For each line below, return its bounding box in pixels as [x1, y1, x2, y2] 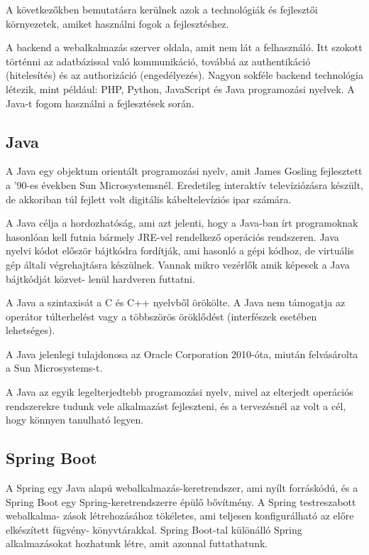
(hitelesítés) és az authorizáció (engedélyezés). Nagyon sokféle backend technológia [6, 68, 363, 82]
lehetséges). [6, 323, 55, 338]
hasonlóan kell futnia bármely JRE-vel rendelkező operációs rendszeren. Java [6, 229, 339, 244]
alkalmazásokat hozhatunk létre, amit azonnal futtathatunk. [6, 536, 268, 551]
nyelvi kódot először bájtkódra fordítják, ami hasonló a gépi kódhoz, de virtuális [6, 243, 354, 258]
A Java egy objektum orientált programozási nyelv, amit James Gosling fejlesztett [6, 163, 363, 178]
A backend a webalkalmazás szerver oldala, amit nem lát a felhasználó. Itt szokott [6, 40, 363, 55]
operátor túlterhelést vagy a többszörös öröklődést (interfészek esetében [6, 308, 317, 323]
